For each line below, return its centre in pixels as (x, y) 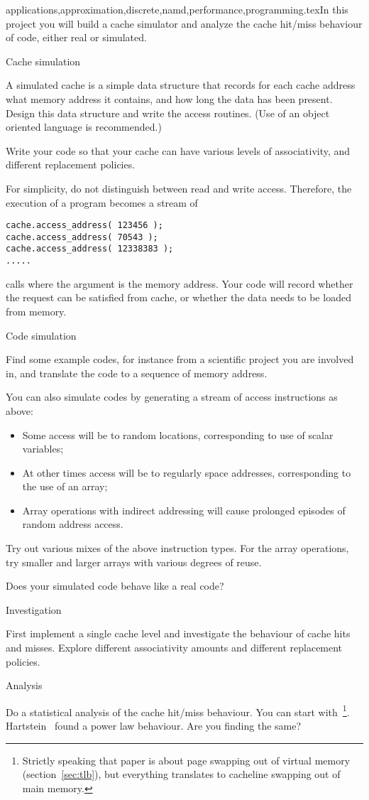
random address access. (73, 524)
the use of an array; (65, 486)
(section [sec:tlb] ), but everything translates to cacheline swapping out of (181, 774)
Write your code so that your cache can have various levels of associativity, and (178, 150)
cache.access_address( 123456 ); (84, 226)
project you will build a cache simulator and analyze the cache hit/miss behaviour (184, 23)
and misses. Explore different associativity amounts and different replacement (174, 648)
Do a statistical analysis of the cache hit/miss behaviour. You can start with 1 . (178, 710)
